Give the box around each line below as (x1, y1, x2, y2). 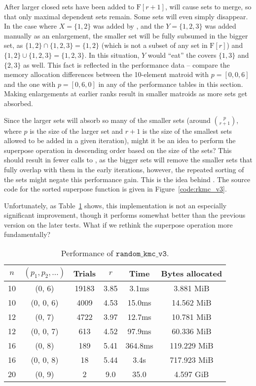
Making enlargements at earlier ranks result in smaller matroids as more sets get (4, 88, 248, 99)
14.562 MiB (172, 297, 212, 309)
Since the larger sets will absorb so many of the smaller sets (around (4, 115, 211, 125)
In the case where (4, 21, 57, 31)
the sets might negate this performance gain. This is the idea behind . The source (4, 174, 251, 184)
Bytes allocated (161, 267, 222, 279)
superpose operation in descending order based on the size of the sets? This (4, 145, 232, 155)
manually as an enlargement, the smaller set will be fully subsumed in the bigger (4, 30, 248, 40)
